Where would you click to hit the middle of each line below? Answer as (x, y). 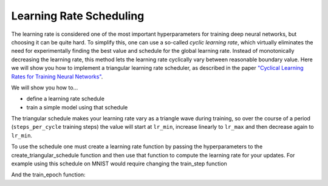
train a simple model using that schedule (77, 107)
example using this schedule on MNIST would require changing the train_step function (119, 164)
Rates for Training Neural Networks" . (57, 77)
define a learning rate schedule (65, 99)
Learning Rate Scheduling (78, 16)
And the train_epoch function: (48, 175)
